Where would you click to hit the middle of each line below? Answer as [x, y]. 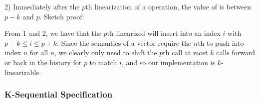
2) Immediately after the [42, 6]
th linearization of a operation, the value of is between [168, 6]
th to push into [221, 43]
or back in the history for [43, 62]
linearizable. [23, 72]
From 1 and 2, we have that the [53, 33]
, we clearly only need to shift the [106, 52]
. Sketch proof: [62, 16]
